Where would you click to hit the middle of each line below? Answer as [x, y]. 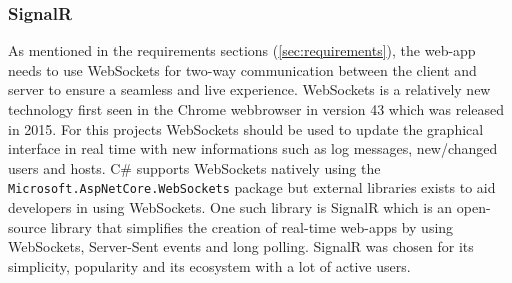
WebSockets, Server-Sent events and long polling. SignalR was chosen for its [241, 246]
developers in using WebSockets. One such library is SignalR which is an [230, 207]
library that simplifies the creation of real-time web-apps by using [252, 226]
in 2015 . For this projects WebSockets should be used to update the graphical [246, 128]
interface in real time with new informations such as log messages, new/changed [253, 148]
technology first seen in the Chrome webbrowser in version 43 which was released [256, 109]
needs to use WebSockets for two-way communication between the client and [242, 69]
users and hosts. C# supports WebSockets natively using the [194, 167]
